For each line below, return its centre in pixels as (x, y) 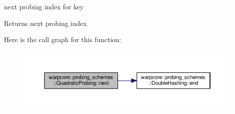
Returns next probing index (46, 23)
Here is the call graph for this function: (63, 39)
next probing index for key (44, 6)
